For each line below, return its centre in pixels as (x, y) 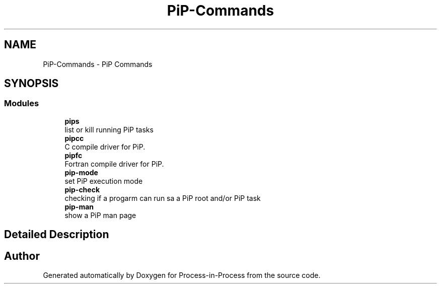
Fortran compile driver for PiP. (114, 164)
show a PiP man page (100, 215)
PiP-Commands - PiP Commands (98, 64)
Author (22, 256)
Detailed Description (57, 235)
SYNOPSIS (31, 84)
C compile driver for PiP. (105, 147)
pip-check (82, 189)
